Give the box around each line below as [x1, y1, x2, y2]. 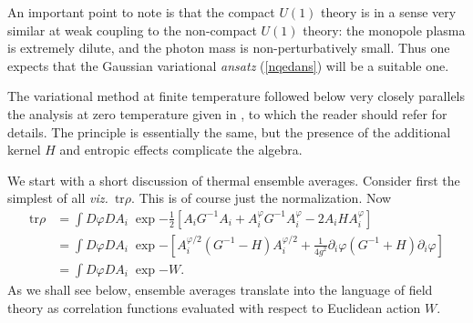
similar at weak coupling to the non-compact [7, 20, 257, 39]
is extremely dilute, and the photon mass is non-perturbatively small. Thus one [7, 38, 450, 57]
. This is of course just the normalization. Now [131, 188, 392, 207]
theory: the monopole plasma [303, 20, 466, 39]
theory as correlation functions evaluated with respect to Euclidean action [7, 298, 421, 317]
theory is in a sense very [321, 3, 457, 21]
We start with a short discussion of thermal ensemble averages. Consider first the [7, 170, 460, 189]
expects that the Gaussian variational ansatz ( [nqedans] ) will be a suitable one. [7, 56, 449, 75]
